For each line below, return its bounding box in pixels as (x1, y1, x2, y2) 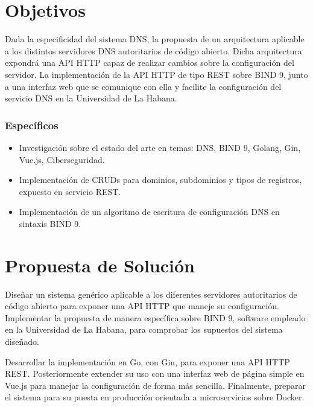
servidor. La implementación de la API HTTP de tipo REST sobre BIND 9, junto (5, 68, 308, 80)
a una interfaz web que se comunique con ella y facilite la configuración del (5, 80, 282, 92)
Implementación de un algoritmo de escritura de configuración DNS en (19, 205, 280, 218)
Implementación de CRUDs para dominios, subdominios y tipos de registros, (19, 173, 302, 186)
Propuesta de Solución (5, 252, 195, 277)
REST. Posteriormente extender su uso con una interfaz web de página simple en (5, 367, 305, 380)
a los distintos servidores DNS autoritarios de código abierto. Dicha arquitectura (5, 44, 302, 57)
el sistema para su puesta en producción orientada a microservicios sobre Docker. (5, 391, 305, 403)
